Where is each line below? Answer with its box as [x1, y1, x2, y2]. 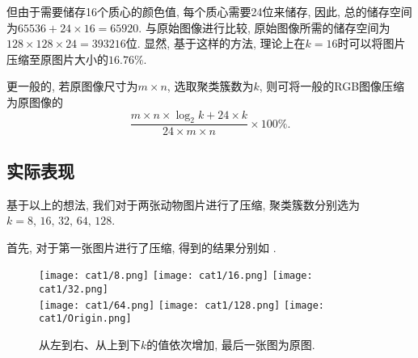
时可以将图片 [337, 35, 406, 52]
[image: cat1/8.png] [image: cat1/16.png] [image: [39, 270, 313, 282]
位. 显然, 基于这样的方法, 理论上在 [125, 35, 306, 52]
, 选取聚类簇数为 [167, 78, 254, 95]
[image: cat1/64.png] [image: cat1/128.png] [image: [39, 299, 324, 311]
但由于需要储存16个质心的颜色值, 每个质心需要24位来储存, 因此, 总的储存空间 [6, 3, 412, 19]
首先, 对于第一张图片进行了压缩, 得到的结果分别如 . [6, 238, 277, 255]
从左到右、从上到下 [39, 336, 141, 352]
